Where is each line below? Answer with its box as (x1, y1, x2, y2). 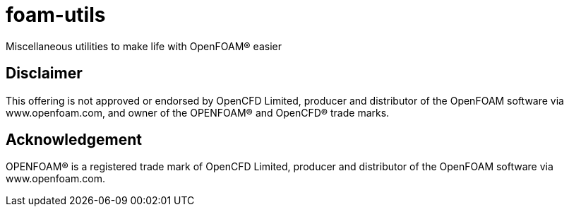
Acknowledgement (6, 131, 142, 149)
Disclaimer (6, 64, 83, 83)
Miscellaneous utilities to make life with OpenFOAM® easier (6, 40, 282, 52)
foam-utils (6, 3, 106, 27)
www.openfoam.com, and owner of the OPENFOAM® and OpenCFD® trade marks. (6, 106, 390, 119)
